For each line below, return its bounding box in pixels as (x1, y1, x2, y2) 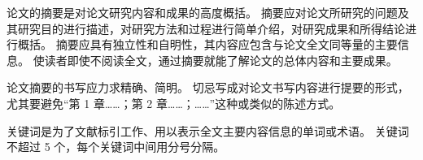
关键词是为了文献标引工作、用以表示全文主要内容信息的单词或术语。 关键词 (7, 122, 409, 139)
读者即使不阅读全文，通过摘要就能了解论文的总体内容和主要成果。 (44, 51, 398, 68)
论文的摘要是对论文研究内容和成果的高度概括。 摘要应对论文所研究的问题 (7, 4, 398, 20)
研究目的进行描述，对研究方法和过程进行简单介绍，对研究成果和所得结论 (17, 19, 405, 37)
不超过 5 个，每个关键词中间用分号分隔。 (7, 138, 225, 155)
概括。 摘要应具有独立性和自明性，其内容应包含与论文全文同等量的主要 (17, 36, 398, 53)
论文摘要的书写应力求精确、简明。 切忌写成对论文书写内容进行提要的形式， (7, 79, 409, 96)
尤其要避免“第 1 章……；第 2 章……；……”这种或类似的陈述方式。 (7, 94, 341, 111)
